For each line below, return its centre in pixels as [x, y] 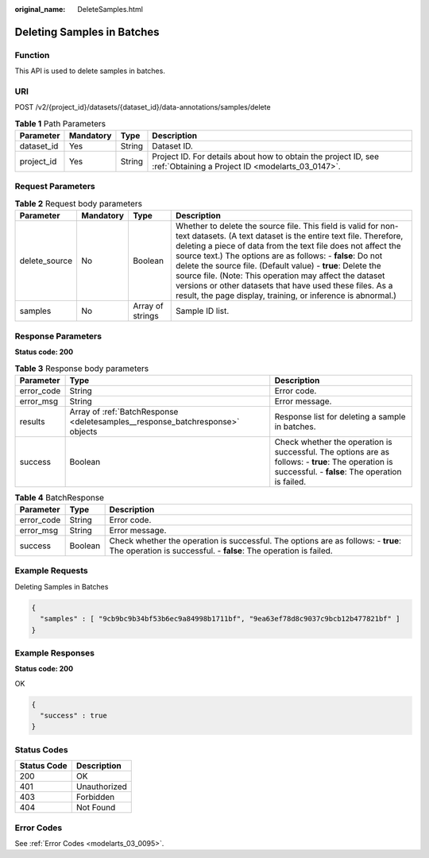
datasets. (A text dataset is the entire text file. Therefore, [298, 236]
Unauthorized [101, 786]
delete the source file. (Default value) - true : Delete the [278, 266]
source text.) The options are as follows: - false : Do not [279, 256]
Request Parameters [55, 187]
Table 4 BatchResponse [60, 497]
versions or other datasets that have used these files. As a [284, 286]
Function [32, 55]
